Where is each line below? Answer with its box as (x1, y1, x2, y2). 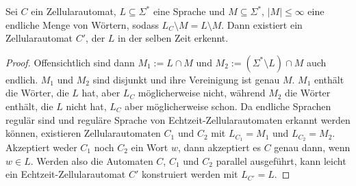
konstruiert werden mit (141, 167, 238, 181)
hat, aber (81, 85, 120, 100)
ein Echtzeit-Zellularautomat (5, 167, 126, 181)
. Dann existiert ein (221, 17, 303, 31)
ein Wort (131, 140, 168, 155)
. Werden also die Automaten (30, 153, 153, 168)
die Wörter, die (5, 85, 69, 100)
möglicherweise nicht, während (138, 85, 266, 100)
